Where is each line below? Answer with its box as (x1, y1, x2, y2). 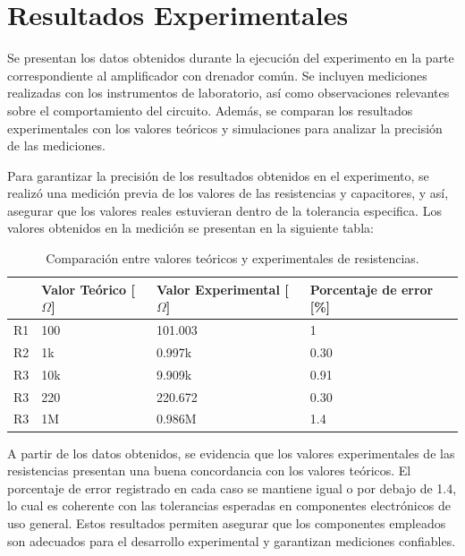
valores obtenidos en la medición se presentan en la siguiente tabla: (7, 218, 374, 237)
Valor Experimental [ (156, 279, 289, 298)
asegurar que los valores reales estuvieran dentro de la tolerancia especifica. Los (7, 201, 442, 219)
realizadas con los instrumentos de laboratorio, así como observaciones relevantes (7, 83, 450, 102)
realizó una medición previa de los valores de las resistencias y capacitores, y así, (7, 184, 449, 202)
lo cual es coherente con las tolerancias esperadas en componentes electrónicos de (7, 496, 452, 515)
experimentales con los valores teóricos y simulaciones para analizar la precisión (7, 118, 443, 137)
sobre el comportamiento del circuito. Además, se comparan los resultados (7, 100, 413, 119)
